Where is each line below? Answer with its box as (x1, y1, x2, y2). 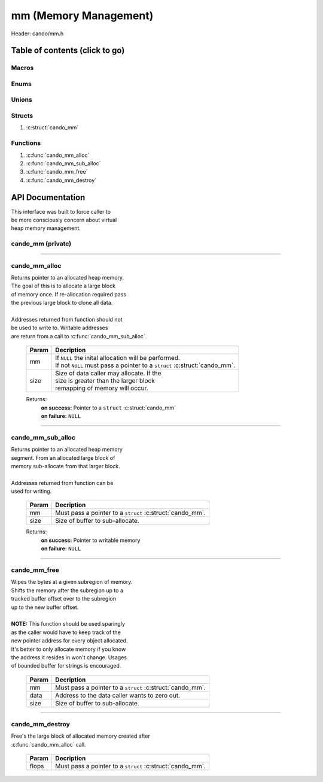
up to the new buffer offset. (11, 604, 79, 611)
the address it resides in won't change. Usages (11, 653, 127, 661)
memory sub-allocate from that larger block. (11, 462, 121, 469)
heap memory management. (11, 225, 81, 232)
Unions (11, 96, 32, 104)
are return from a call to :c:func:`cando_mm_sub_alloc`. (11, 332, 147, 340)
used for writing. (11, 488, 52, 495)
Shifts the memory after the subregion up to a (11, 587, 124, 594)
